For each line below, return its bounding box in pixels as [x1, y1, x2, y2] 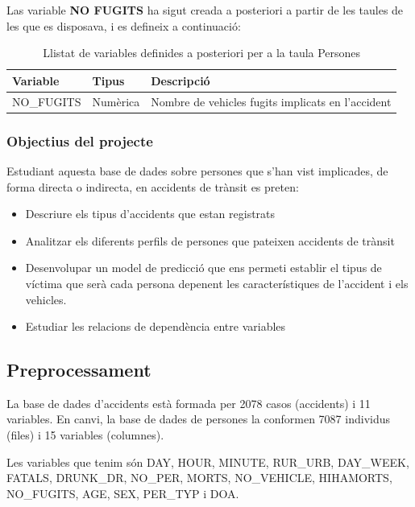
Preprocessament [6, 357, 151, 382]
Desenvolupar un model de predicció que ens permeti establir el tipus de [25, 259, 382, 276]
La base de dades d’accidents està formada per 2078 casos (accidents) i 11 [6, 394, 371, 411]
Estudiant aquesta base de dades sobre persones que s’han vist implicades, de [6, 162, 388, 179]
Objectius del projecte [6, 130, 153, 150]
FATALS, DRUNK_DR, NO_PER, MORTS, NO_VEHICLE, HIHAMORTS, [6, 469, 392, 486]
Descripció [151, 72, 210, 89]
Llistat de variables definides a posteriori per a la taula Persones [43, 44, 361, 61]
